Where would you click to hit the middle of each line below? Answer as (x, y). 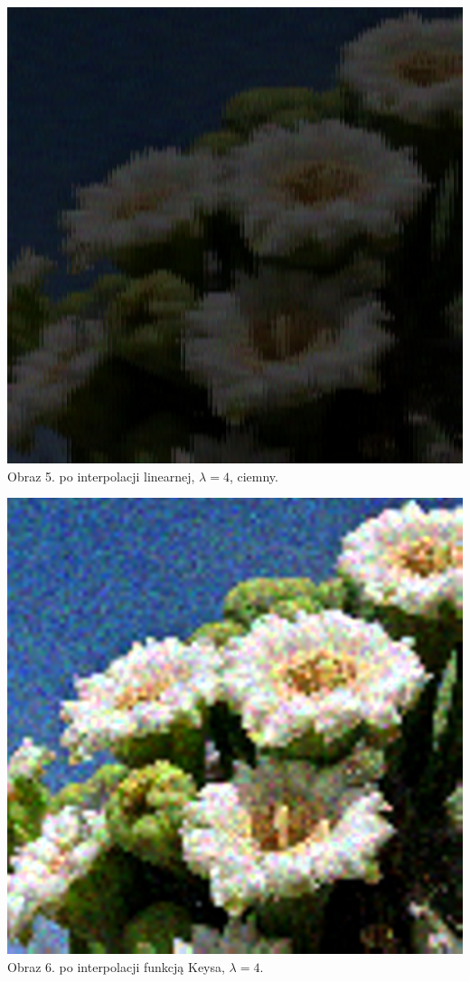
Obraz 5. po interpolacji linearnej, (101, 476)
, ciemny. (254, 476)
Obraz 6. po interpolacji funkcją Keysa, (116, 966)
